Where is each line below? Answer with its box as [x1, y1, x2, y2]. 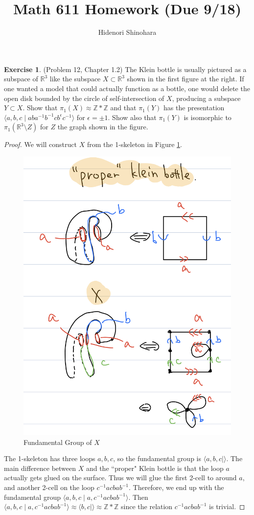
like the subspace [49, 74, 101, 84]
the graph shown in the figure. [57, 122, 148, 132]
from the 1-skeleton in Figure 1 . [87, 139, 182, 149]
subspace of [4, 74, 38, 84]
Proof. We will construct [4, 139, 77, 149]
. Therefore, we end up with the [129, 482, 224, 492]
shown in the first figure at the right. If [127, 74, 244, 84]
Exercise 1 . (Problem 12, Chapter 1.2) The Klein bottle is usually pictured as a [4, 64, 247, 74]
